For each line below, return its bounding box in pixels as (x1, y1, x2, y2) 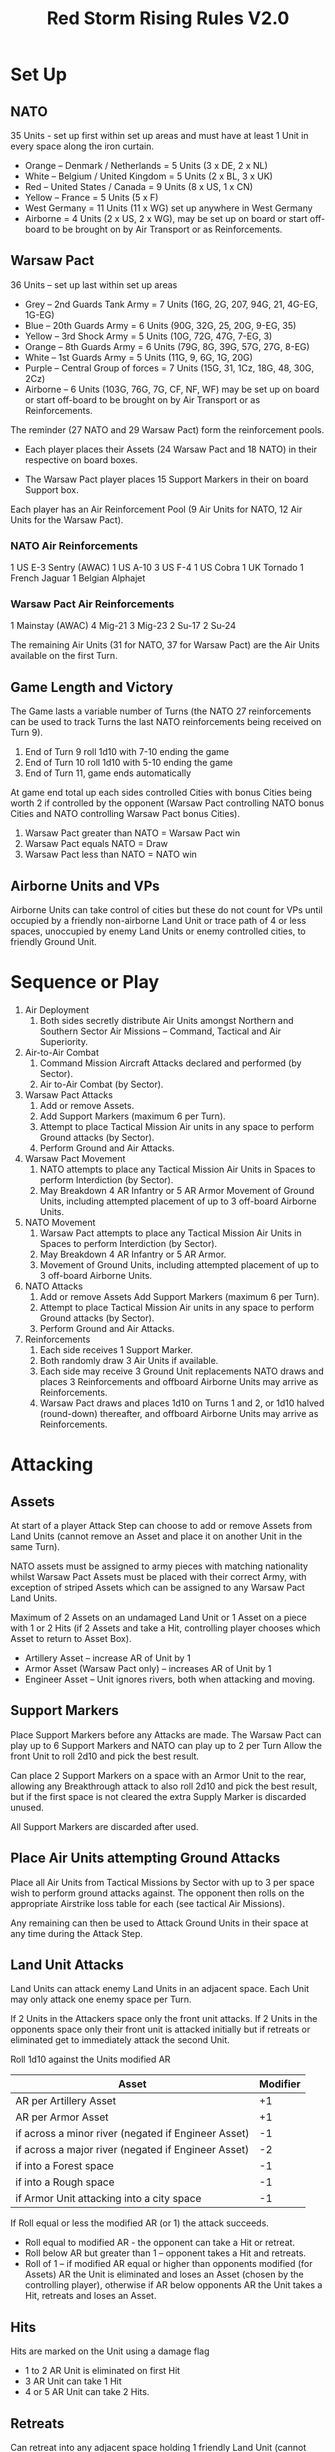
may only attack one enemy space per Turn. (10, 1993, 192, 2006)
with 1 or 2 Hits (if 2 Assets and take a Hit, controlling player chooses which (10, 1622, 321, 1634)
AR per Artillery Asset (15, 2094, 117, 2108)
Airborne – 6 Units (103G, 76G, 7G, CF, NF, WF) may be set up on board (24, 383, 320, 395)
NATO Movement (24, 1216, 96, 1228)
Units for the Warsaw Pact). (10, 513, 124, 526)
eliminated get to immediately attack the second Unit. (10, 2034, 230, 2046)
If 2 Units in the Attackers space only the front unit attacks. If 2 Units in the (10, 2013, 318, 2025)
